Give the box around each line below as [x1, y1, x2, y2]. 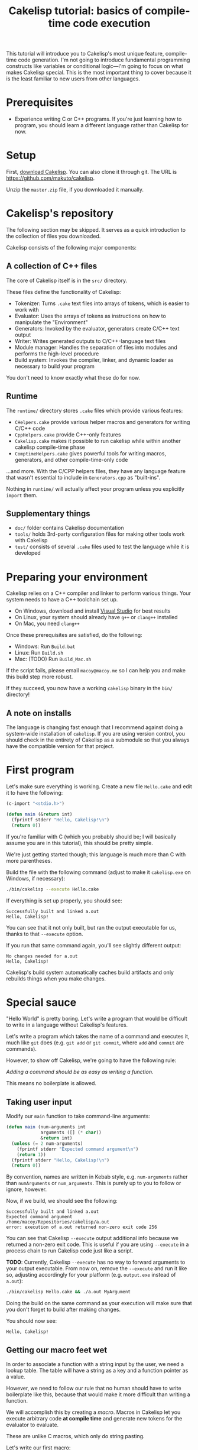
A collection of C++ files [6, 261, 98, 271]
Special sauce [6, 995, 77, 1009]
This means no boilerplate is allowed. [6, 1080, 96, 1087]
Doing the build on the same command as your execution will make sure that [6, 1300, 192, 1307]
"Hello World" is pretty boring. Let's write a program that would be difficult [6, 1015, 187, 1022]
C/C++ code [14, 425, 46, 432]
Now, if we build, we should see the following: [6, 1197, 118, 1205]
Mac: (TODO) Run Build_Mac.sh [14, 655, 92, 663]
